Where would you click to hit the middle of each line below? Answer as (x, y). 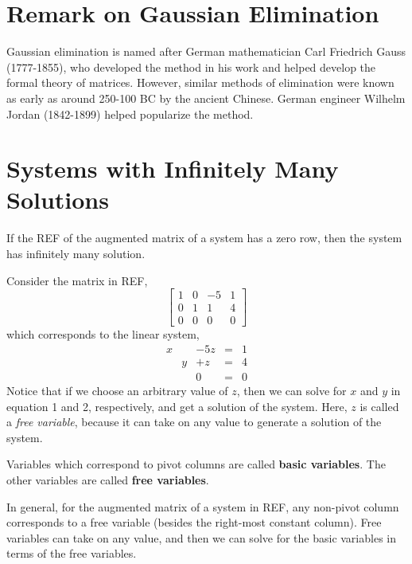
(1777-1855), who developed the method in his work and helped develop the (191, 67)
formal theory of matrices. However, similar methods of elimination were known (200, 82)
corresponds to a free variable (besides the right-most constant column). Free (194, 522)
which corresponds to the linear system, (103, 334)
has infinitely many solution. (76, 253)
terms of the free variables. (72, 553)
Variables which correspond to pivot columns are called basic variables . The (196, 464)
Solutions (58, 200)
